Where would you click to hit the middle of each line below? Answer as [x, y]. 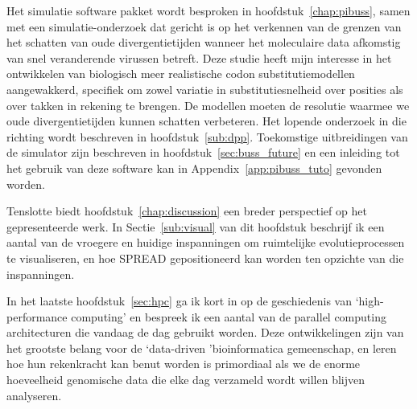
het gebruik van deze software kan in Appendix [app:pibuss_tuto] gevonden [194, 168]
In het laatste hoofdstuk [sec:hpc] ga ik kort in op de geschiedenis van [179, 301]
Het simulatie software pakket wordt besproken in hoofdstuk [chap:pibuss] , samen [208, 10]
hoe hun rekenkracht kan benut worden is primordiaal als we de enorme [184, 364]
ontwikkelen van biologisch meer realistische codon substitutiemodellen [181, 74]
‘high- [370, 301]
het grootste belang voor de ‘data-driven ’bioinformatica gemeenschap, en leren [202, 348]
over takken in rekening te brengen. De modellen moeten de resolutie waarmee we [208, 105]
